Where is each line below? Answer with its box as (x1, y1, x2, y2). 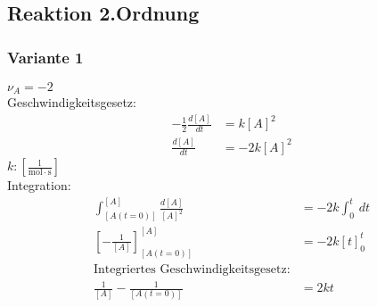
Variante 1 (7, 46, 84, 68)
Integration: (7, 176, 71, 195)
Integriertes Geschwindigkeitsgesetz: (94, 262, 291, 276)
